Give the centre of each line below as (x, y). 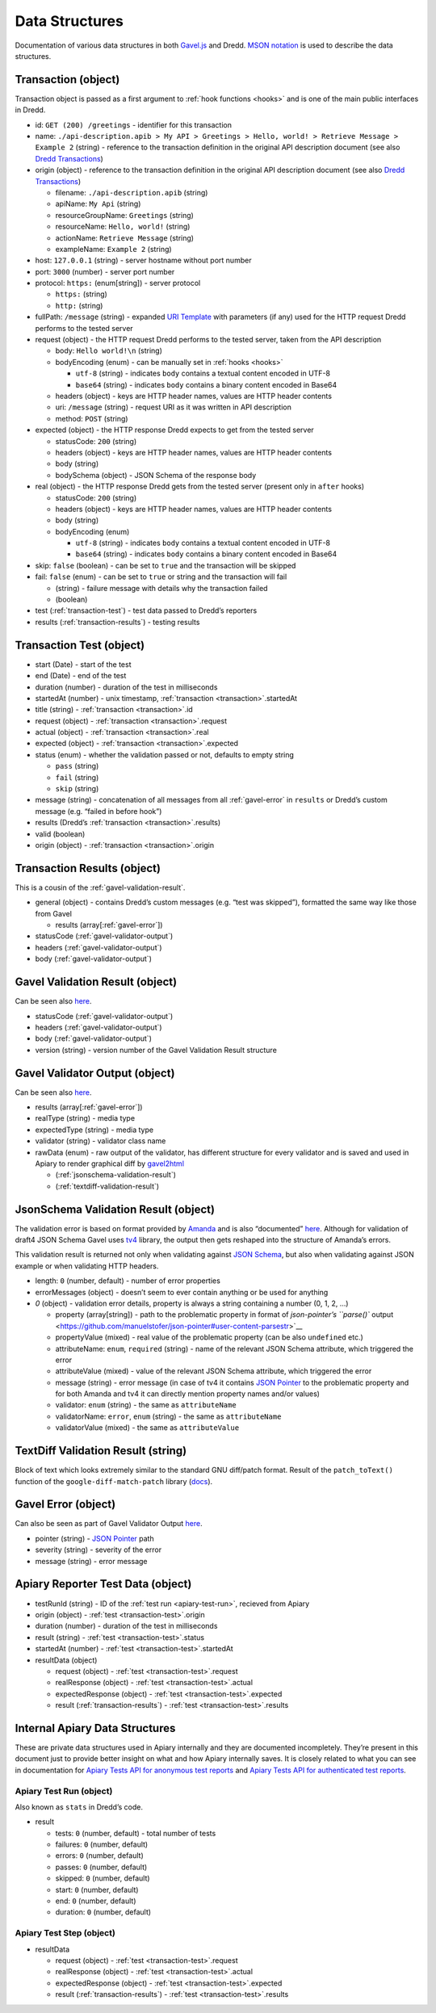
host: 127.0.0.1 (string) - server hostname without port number (143, 260)
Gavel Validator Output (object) (95, 1073)
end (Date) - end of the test (81, 676)
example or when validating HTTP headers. (87, 1266)
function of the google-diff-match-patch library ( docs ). (114, 1481)
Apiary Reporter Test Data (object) (103, 1584)
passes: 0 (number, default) (101, 1867)
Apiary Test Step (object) (65, 1933)
